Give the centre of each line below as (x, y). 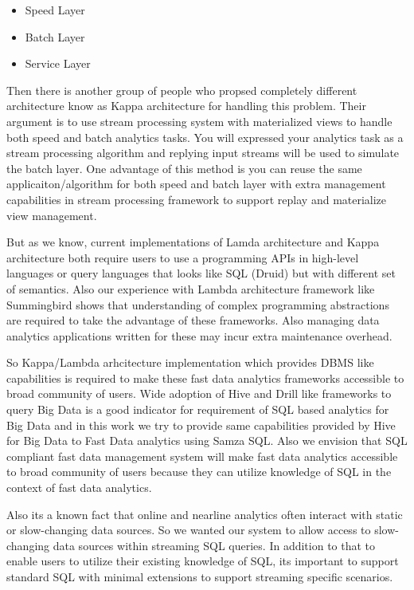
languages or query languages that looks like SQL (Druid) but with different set (201, 273)
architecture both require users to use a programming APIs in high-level (183, 257)
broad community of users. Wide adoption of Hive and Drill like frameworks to (199, 393)
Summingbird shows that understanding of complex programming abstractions (198, 304)
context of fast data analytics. (79, 488)
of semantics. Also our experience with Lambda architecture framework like (191, 288)
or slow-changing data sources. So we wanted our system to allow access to (189, 530)
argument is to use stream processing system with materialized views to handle (199, 121)
